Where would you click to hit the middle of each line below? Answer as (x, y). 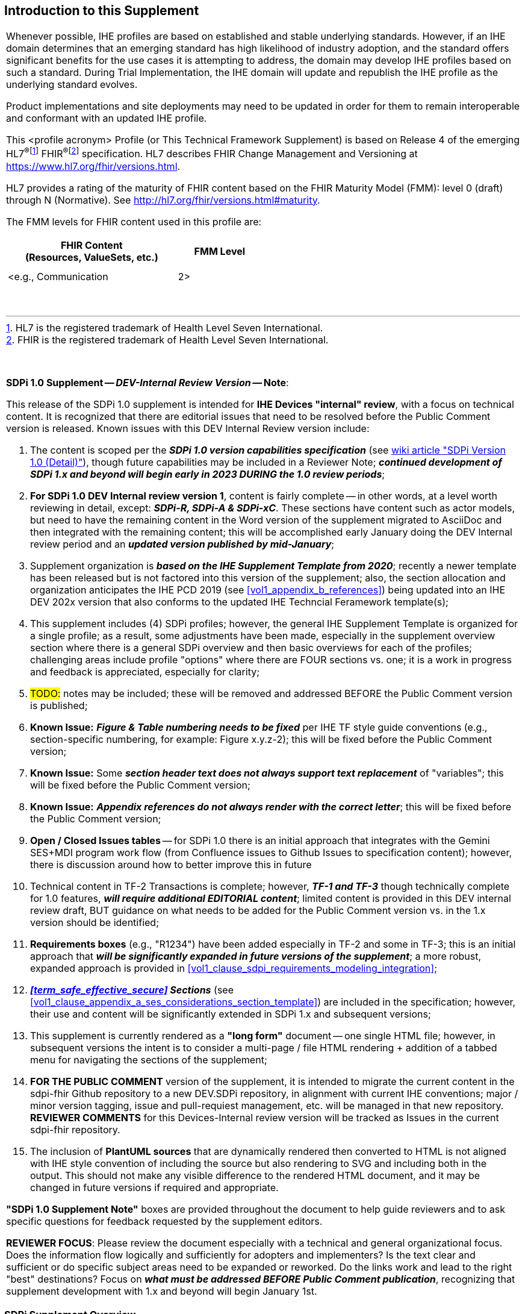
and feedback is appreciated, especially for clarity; (145, 671)
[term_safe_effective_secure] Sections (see (132, 990)
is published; (59, 705)
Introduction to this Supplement (102, 11)
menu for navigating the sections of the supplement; (149, 1059)
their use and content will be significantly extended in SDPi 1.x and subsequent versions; (231, 1014)
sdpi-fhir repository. (75, 1129)
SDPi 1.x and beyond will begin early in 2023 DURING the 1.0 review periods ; (208, 474)
